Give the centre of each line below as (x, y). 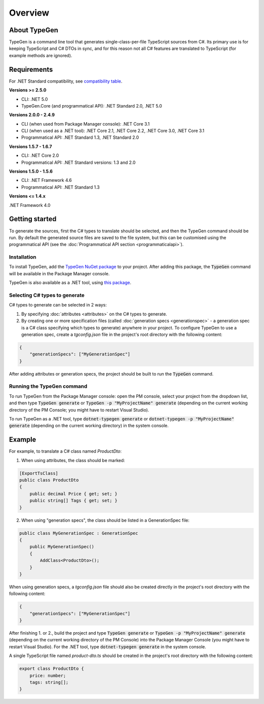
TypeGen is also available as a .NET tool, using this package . (70, 283)
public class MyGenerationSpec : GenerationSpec (79, 533)
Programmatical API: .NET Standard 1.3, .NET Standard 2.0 (80, 137)
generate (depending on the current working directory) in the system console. (89, 426)
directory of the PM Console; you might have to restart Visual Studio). (79, 410)
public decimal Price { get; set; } (73, 494)
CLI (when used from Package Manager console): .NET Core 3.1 (86, 124)
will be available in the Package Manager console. (59, 273)
